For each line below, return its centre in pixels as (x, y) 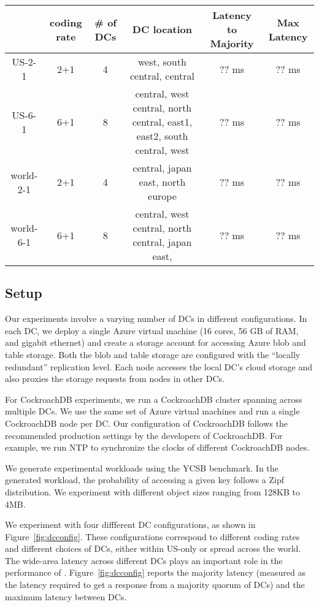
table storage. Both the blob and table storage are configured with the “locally (153, 354)
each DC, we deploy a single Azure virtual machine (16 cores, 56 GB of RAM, (152, 330)
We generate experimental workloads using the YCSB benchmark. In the (142, 468)
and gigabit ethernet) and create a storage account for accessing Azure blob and (156, 342)
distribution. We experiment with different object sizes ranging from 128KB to (152, 491)
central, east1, (162, 122)
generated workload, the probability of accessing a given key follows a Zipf (144, 480)
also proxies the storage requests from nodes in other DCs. (115, 379)
